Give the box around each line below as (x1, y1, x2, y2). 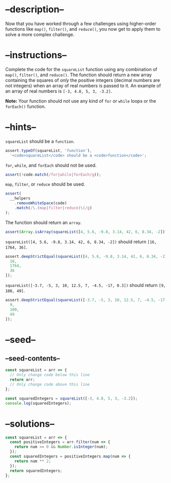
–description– (5, 4, 64, 15)
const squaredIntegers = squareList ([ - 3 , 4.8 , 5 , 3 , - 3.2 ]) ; (5, 396, 138, 401)
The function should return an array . (5, 219, 82, 226)
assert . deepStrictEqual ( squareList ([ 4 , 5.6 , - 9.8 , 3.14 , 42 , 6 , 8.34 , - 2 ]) (5, 254, 169, 259)
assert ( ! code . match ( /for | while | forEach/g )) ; (5, 172, 101, 177)
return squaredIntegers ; (10, 468, 63, 473)
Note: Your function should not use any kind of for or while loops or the (5, 98, 156, 104)
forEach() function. (5, 103, 46, 109)
